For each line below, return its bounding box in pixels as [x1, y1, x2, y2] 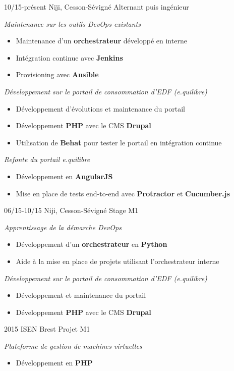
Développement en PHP [16, 357, 93, 368]
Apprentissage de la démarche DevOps [4, 222, 122, 232]
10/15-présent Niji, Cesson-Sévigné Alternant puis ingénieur [4, 2, 189, 12]
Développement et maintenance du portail [16, 290, 146, 300]
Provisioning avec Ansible [16, 69, 99, 80]
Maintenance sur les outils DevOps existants [4, 18, 141, 29]
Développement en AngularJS [16, 171, 113, 181]
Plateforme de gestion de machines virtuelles [4, 340, 142, 351]
